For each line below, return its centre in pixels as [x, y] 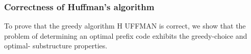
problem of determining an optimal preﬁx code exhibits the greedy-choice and [126, 35]
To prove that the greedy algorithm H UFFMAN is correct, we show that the [125, 26]
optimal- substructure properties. [56, 46]
